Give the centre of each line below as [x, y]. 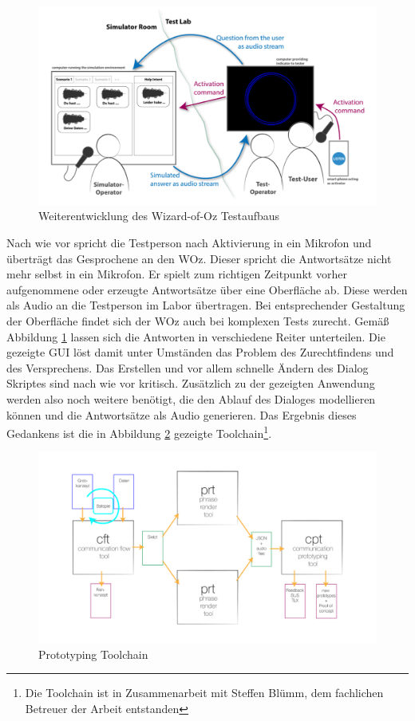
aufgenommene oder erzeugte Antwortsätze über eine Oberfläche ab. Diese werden [207, 289]
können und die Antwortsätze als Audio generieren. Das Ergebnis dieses [182, 414]
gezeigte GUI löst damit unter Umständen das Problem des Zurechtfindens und [200, 352]
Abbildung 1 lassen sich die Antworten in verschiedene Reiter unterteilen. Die [196, 336]
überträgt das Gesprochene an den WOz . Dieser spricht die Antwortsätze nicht [199, 258]
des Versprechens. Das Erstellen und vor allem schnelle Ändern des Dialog [188, 367]
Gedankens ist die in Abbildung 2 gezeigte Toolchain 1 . [139, 432]
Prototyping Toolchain [93, 654]
